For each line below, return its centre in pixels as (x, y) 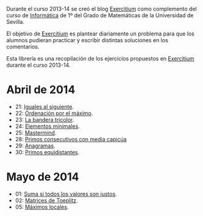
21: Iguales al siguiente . (45, 106)
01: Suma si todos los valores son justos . (66, 194)
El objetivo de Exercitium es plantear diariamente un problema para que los (101, 34)
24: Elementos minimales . (48, 126)
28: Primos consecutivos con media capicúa (71, 139)
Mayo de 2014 (43, 177)
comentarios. (23, 47)
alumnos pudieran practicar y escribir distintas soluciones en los (87, 40)
